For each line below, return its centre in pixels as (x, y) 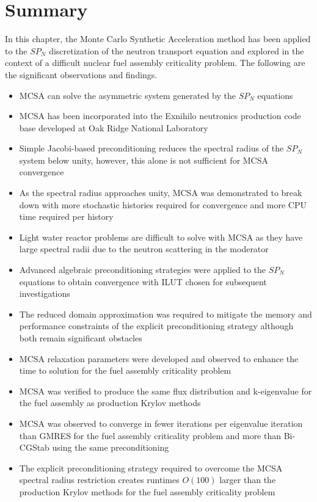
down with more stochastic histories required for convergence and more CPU (163, 204)
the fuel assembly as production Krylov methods (110, 403)
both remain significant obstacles (81, 338)
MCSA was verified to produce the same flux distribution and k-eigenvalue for (166, 391)
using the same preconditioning (111, 447)
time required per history (66, 216)
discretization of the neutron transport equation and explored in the (177, 50)
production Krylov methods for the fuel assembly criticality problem (147, 491)
